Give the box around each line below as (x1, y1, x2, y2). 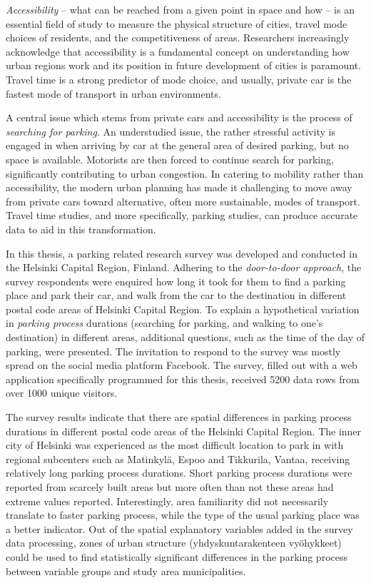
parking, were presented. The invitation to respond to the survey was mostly (6, 343, 341, 358)
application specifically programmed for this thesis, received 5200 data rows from (6, 371, 360, 386)
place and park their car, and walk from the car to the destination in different (6, 288, 347, 303)
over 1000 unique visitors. (6, 385, 118, 400)
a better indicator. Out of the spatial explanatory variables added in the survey (6, 521, 353, 536)
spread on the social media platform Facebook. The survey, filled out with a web (6, 358, 357, 372)
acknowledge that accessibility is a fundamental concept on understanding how (6, 44, 350, 59)
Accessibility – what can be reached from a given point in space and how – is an (6, 2, 355, 16)
